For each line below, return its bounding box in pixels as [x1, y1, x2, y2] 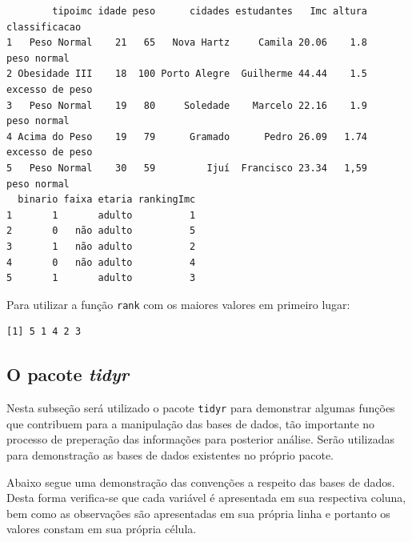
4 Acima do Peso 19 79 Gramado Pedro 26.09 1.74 [6, 130, 368, 143]
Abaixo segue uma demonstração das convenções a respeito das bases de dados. [6, 473, 395, 490]
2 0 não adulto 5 [6, 225, 196, 237]
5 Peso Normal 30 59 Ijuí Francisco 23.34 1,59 [6, 162, 368, 174]
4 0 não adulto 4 [6, 256, 196, 268]
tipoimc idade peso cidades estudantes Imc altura [52, 6, 368, 17]
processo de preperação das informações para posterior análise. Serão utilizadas [6, 431, 395, 448]
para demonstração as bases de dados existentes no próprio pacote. [6, 446, 334, 463]
